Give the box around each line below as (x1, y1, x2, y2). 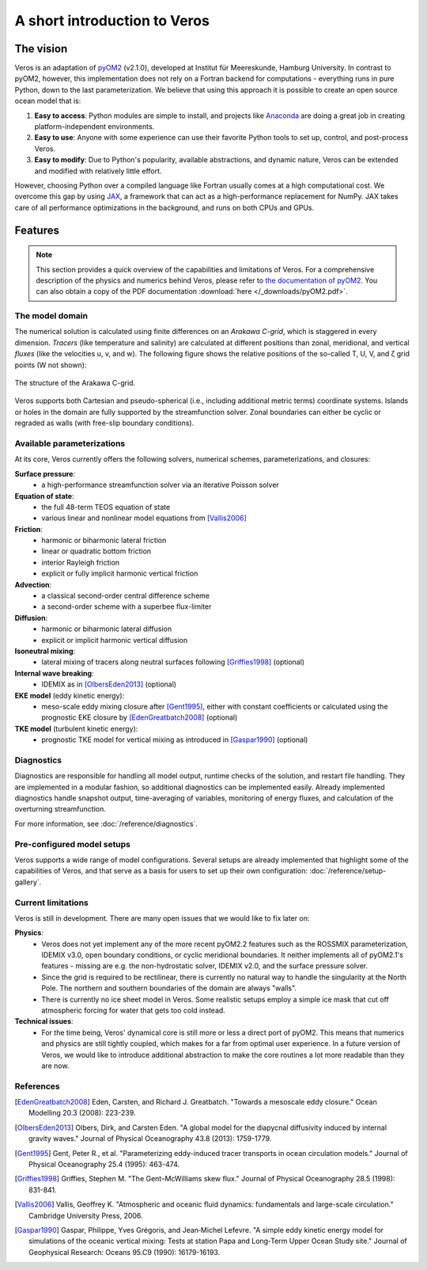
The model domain (14, 310, 89, 321)
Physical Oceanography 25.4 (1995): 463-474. (28, 1160, 180, 1169)
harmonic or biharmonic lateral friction (41, 535, 167, 546)
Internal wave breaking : (14, 668, 94, 678)
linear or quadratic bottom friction (41, 546, 152, 556)
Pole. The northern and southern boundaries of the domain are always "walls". (41, 983, 297, 993)
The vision (14, 42, 68, 55)
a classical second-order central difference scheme (41, 591, 210, 601)
